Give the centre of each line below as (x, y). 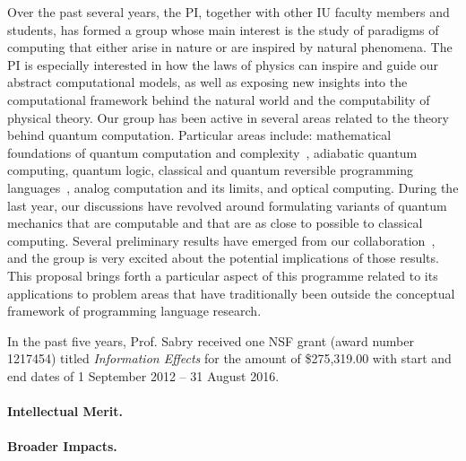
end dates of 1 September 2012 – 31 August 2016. (143, 375)
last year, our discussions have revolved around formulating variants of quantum (227, 205)
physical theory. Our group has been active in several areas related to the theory (228, 117)
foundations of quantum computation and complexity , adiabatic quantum (212, 152)
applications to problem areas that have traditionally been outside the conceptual (231, 293)
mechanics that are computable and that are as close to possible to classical (215, 223)
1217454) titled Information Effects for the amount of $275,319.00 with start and (229, 358)
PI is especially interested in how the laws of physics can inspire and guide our (223, 64)
